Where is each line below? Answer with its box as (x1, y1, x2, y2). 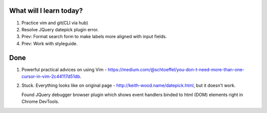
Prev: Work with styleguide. (21, 40, 78, 47)
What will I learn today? (9, 6, 83, 15)
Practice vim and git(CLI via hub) (21, 20, 89, 26)
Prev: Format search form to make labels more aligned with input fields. (21, 34, 167, 40)
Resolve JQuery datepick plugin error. (21, 26, 99, 32)
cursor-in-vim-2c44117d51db (21, 73, 80, 79)
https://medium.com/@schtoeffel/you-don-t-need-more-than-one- (107, 66, 245, 72)
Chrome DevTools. (21, 99, 59, 105)
